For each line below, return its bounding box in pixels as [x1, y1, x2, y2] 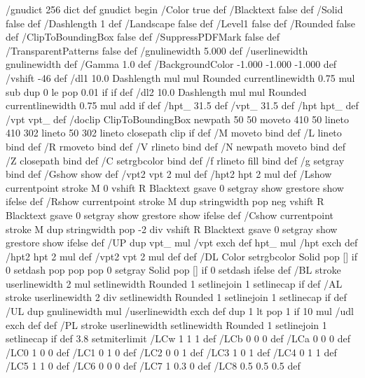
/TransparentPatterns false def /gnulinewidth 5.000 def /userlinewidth [6, 43, 308, 57]
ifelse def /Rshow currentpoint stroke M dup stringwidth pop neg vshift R [6, 194, 324, 209]
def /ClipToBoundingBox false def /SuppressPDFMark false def [6, 29, 280, 44]
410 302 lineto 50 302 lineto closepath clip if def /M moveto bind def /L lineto [6, 125, 342, 140]
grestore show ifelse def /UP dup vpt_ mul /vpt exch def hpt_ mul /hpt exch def [6, 235, 358, 250]
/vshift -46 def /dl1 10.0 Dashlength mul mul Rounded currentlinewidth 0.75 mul [6, 70, 355, 85]
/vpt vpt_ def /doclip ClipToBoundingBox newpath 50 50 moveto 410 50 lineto [6, 111, 350, 126]
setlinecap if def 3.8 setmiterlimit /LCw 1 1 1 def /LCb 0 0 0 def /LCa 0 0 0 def [6, 331, 350, 346]
